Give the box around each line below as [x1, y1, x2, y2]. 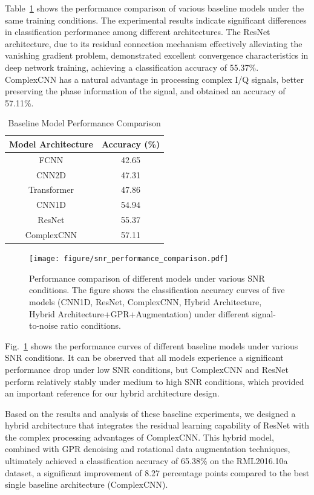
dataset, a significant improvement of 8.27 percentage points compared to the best [5, 466, 310, 479]
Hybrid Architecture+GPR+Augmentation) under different [29, 307, 249, 320]
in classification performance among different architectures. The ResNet [5, 25, 270, 38]
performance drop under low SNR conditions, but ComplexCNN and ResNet [5, 363, 289, 375]
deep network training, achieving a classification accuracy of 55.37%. [5, 60, 259, 73]
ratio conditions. [61, 319, 121, 332]
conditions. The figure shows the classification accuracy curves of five [29, 283, 285, 296]
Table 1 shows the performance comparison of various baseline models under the [5, 2, 304, 14]
